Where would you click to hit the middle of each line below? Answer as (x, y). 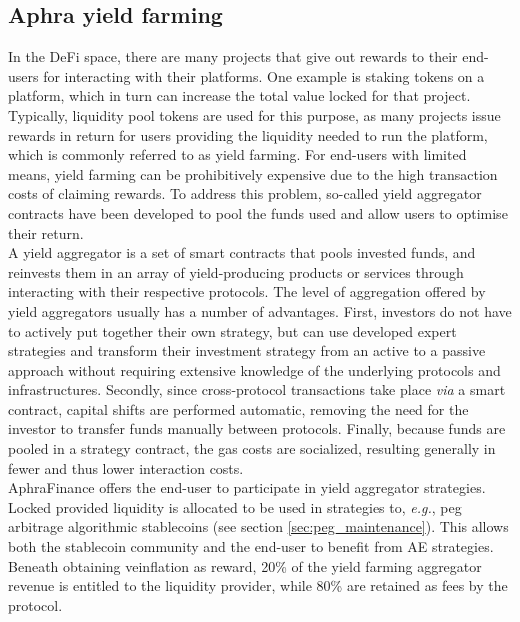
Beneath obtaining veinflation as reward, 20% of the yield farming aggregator (245, 565)
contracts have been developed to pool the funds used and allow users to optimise (258, 212)
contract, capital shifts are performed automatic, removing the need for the (238, 408)
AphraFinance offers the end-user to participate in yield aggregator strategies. (247, 487)
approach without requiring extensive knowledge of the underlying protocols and (254, 369)
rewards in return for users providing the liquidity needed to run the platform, (248, 134)
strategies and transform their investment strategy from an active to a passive (247, 350)
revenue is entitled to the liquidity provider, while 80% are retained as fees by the (258, 585)
